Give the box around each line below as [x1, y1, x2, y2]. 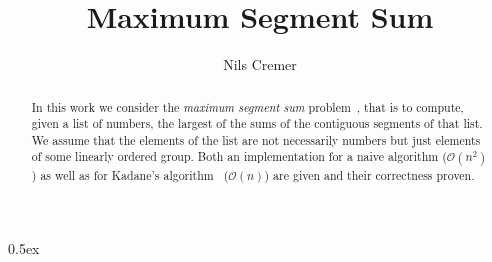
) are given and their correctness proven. [264, 166, 475, 183]
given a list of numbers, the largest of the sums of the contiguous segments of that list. [31, 115, 483, 132]
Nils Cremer [223, 54, 297, 75]
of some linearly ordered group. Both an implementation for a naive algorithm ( [31, 148, 447, 165]
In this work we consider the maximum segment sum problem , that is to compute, [31, 98, 464, 115]
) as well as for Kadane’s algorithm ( [31, 166, 229, 183]
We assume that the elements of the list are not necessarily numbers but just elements [31, 131, 481, 148]
